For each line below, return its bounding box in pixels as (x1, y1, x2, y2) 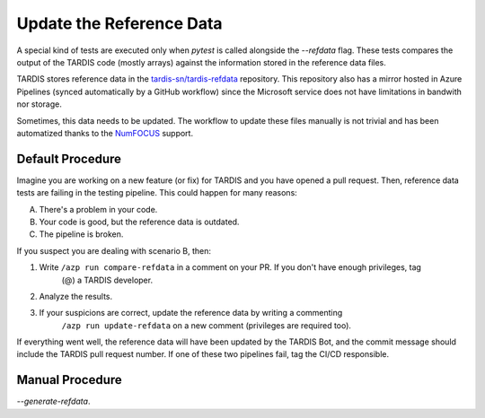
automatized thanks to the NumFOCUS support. (16, 127, 193, 138)
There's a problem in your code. (39, 204, 158, 214)
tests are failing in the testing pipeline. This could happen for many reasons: (16, 187, 298, 198)
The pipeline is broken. (39, 229, 124, 239)
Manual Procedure (16, 372, 123, 388)
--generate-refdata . (16, 396, 91, 407)
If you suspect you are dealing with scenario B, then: (16, 245, 211, 256)
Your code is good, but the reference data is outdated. (39, 216, 240, 227)
